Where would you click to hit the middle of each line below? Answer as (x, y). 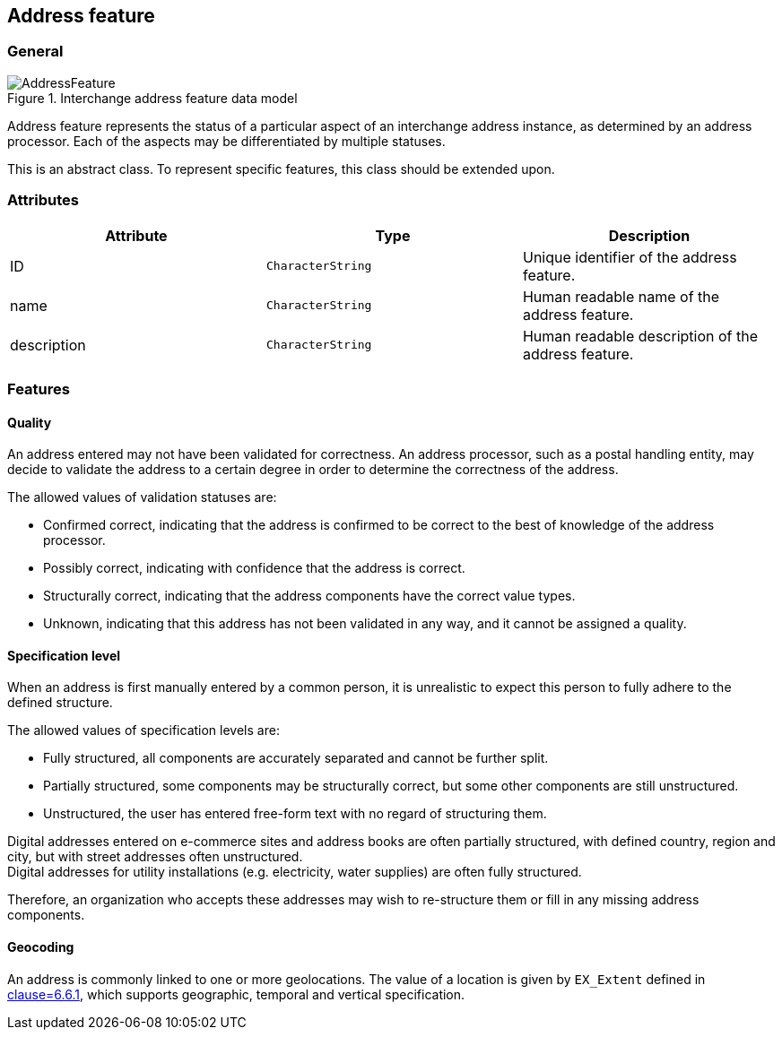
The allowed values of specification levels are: (143, 730)
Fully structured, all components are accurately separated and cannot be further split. (296, 758)
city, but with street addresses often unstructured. (155, 857)
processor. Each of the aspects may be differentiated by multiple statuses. (226, 141)
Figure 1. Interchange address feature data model (152, 98)
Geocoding (41, 946)
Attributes (43, 200)
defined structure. (60, 703)
